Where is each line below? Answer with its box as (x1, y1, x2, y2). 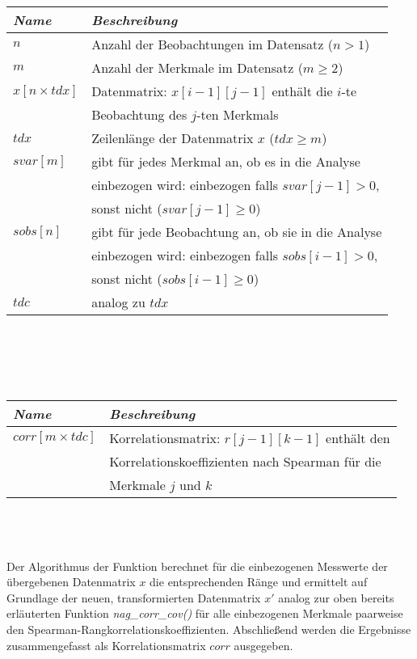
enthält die (272, 82, 333, 100)
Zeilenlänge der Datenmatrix (91, 129, 254, 147)
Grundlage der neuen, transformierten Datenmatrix (6, 589, 261, 606)
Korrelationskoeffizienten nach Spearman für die (109, 451, 381, 471)
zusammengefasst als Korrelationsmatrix (6, 636, 206, 653)
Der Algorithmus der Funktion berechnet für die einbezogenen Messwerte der (6, 557, 388, 574)
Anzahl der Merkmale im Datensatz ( (91, 58, 303, 77)
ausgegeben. (234, 636, 293, 653)
